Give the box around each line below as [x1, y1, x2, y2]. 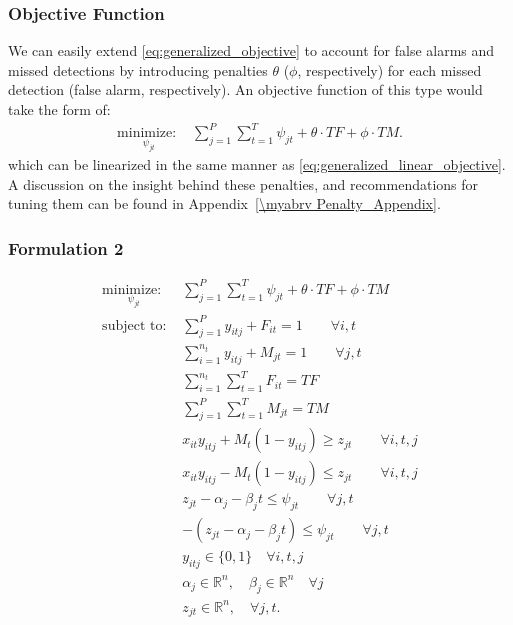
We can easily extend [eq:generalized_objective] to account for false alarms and [8, 40, 495, 61]
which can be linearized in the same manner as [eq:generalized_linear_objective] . [8, 154, 506, 175]
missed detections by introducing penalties [8, 59, 268, 80]
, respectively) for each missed [297, 59, 482, 80]
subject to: [102, 318, 167, 333]
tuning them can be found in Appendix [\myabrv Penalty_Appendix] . [8, 193, 441, 214]
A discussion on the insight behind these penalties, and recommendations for [8, 173, 479, 194]
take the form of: [8, 99, 111, 119]
